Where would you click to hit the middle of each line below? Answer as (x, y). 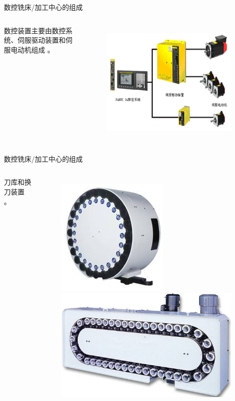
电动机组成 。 (32, 49)
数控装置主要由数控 (35, 30)
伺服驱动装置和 (41, 40)
